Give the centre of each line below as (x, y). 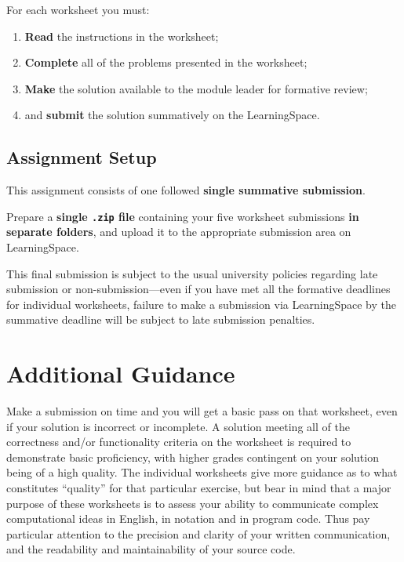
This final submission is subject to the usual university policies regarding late (192, 273)
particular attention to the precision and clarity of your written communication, (198, 533)
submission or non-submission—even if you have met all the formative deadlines (198, 289)
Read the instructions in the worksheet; (122, 36)
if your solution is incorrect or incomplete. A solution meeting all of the (178, 426)
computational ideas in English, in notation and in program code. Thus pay (188, 518)
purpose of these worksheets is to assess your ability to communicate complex (193, 503)
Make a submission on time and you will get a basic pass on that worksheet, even (202, 411)
